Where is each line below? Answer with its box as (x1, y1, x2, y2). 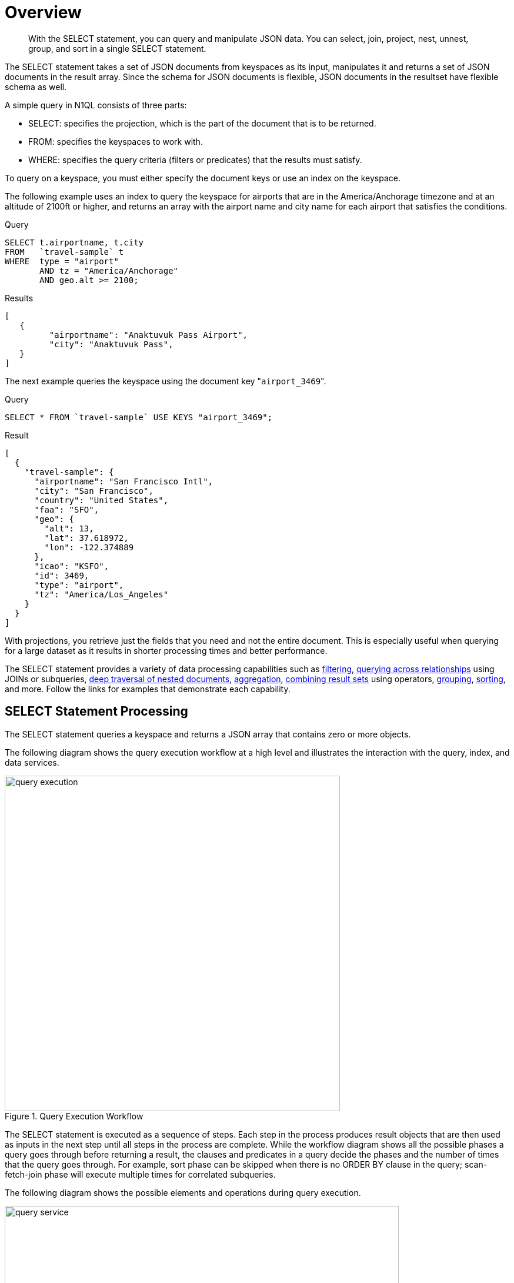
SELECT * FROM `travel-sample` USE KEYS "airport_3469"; (5, 412, 273, 422)
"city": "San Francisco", (34, 486, 153, 496)
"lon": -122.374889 (44, 542, 134, 552)
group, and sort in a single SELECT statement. (28, 43, 206, 54)
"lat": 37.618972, (44, 533, 129, 543)
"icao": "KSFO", (34, 561, 109, 571)
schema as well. (5, 81, 67, 92)
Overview (5, 2, 82, 22)
